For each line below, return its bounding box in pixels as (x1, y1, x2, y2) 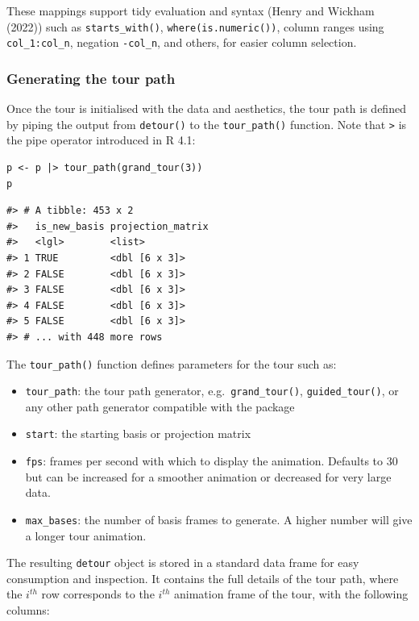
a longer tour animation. (25, 527, 147, 544)
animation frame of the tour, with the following (174, 586, 409, 602)
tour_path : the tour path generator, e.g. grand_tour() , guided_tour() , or (25, 382, 399, 399)
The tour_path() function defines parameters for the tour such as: (6, 355, 337, 372)
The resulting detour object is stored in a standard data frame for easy (6, 554, 359, 571)
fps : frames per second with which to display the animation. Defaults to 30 (25, 452, 398, 469)
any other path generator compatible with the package (25, 398, 295, 415)
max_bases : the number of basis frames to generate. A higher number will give (25, 511, 413, 527)
